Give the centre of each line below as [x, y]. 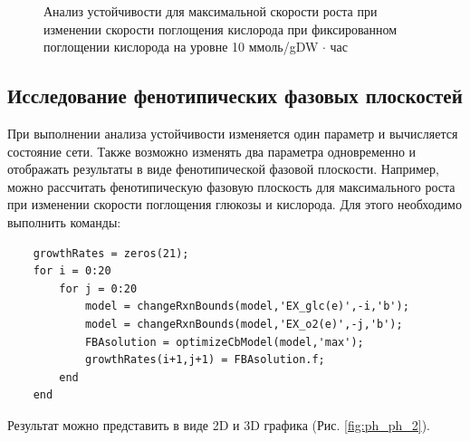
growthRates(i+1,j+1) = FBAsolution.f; [205, 360]
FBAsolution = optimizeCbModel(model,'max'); [224, 342]
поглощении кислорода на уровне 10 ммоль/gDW [181, 47]
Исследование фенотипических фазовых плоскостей [235, 96]
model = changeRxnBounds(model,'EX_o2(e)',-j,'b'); [244, 324]
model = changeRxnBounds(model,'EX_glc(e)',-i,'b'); [247, 307]
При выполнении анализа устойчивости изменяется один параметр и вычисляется [233, 133]
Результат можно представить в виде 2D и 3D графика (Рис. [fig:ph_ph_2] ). [219, 424]
